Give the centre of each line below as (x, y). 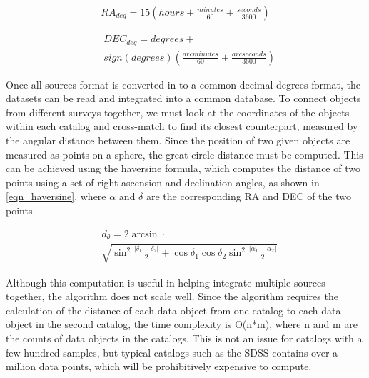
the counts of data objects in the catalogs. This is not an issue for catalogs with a (184, 338)
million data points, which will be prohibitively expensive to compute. (159, 366)
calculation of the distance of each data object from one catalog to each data (173, 310)
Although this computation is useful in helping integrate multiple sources (166, 282)
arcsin (145, 234)
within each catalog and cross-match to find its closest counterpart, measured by (182, 126)
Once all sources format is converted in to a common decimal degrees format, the (183, 84)
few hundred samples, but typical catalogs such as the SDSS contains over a (172, 352)
